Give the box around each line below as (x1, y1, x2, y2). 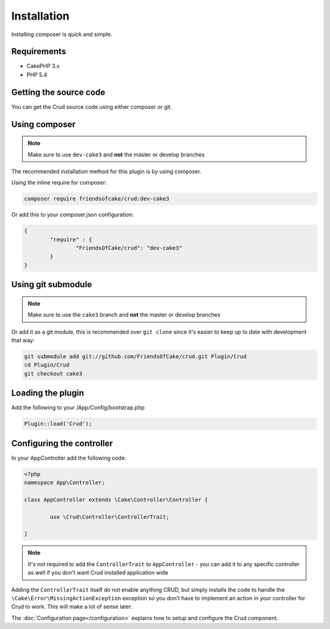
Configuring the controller (11, 438, 113, 449)
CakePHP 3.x (26, 62, 60, 70)
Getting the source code (11, 87, 106, 97)
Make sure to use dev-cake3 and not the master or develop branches (28, 150, 205, 158)
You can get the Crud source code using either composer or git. (11, 103, 172, 110)
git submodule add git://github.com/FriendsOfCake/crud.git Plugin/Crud (24, 353, 247, 360)
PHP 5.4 (26, 71, 48, 78)
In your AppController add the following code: (11, 454, 127, 462)
